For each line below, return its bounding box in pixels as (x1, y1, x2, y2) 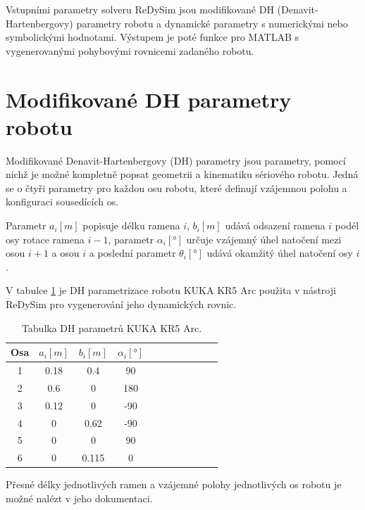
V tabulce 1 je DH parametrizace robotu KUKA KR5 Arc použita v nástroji (6, 283, 336, 298)
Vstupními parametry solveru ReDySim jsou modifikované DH (6, 2, 274, 16)
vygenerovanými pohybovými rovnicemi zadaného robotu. (6, 43, 254, 58)
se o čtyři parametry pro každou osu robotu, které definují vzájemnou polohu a (6, 180, 347, 195)
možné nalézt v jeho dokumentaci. (6, 490, 153, 505)
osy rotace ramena (6, 231, 85, 246)
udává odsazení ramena (225, 218, 326, 233)
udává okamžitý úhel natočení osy (206, 246, 353, 260)
